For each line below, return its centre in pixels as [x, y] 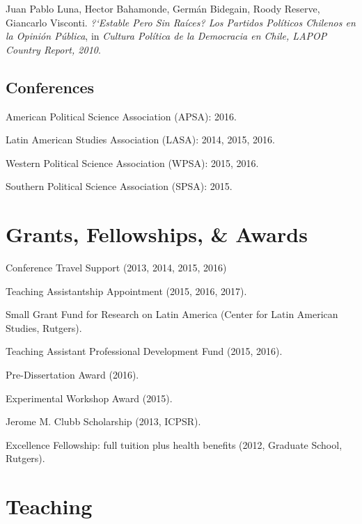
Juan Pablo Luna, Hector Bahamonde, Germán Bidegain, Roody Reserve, [163, 8]
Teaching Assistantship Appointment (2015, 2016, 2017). [126, 291]
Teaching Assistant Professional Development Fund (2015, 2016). [144, 351]
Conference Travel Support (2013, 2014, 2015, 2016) [116, 268]
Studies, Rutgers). [44, 327]
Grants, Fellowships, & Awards [157, 234]
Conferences [50, 87]
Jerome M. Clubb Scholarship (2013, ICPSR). [103, 421]
